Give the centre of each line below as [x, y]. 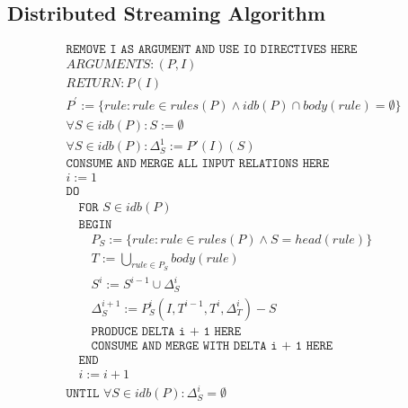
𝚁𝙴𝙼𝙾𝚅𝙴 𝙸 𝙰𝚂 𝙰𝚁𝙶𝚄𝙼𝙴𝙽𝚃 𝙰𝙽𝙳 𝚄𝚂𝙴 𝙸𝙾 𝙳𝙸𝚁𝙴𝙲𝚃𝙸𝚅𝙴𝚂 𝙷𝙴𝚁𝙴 [212, 50]
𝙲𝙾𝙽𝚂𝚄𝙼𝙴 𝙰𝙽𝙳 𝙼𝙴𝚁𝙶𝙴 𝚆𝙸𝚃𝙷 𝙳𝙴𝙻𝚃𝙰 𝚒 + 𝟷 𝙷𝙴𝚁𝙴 [212, 346]
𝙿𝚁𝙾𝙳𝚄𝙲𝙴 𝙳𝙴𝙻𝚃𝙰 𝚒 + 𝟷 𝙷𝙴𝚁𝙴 [166, 331]
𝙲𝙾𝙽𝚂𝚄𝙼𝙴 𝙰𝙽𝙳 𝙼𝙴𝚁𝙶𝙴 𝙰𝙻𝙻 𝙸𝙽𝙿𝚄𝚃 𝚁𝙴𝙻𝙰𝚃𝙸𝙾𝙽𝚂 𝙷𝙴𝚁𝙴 [198, 164]
